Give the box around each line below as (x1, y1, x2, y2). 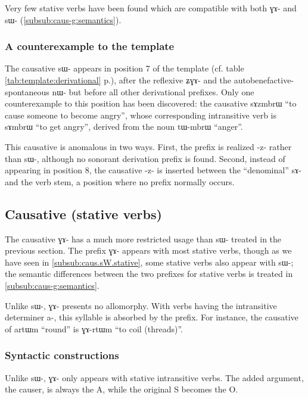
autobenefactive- (234, 74, 294, 86)
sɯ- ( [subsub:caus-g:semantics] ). (5, 13, 122, 26)
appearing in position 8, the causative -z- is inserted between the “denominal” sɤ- (5, 164, 301, 176)
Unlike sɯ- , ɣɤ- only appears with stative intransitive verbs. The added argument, (5, 371, 304, 384)
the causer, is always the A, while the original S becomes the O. (5, 383, 238, 395)
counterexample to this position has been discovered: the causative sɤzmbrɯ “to (5, 97, 297, 110)
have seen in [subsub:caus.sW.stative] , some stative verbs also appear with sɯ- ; (5, 255, 294, 268)
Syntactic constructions (5, 348, 119, 363)
